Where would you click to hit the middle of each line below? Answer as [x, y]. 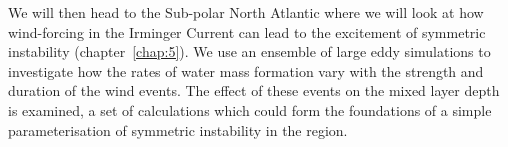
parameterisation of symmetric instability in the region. [178, 129]
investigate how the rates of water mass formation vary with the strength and [246, 70]
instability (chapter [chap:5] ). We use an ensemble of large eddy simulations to [249, 51]
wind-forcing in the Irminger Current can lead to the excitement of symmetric [247, 31]
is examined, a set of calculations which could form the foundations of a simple [250, 109]
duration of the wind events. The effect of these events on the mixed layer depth [254, 90]
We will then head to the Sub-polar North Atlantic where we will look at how [246, 12]
